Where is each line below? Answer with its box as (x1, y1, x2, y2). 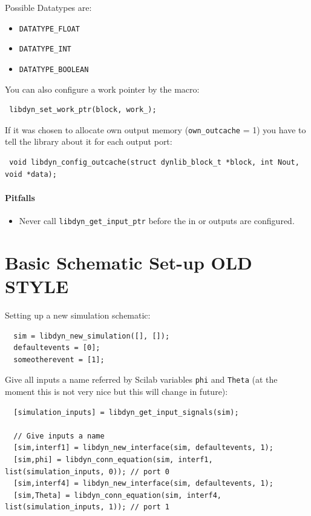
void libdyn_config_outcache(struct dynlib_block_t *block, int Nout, (9, 158, 300, 167)
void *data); (5, 170, 57, 179)
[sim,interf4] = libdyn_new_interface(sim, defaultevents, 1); (13, 479, 273, 488)
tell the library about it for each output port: (5, 135, 172, 148)
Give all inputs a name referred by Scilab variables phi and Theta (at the (5, 373, 278, 386)
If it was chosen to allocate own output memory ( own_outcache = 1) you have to (5, 123, 306, 136)
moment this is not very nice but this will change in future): (5, 385, 228, 397)
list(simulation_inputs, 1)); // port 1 (5, 503, 170, 512)
